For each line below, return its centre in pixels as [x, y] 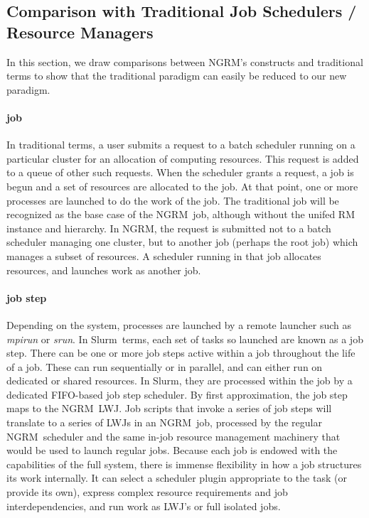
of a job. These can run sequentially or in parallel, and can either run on [165, 366]
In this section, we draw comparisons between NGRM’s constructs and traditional [185, 61]
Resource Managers [80, 32]
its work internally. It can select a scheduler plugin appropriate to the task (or [177, 478]
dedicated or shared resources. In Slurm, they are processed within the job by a [180, 381]
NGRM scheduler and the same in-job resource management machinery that [173, 436]
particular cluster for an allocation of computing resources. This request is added [183, 158]
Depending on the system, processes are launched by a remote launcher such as [179, 324]
